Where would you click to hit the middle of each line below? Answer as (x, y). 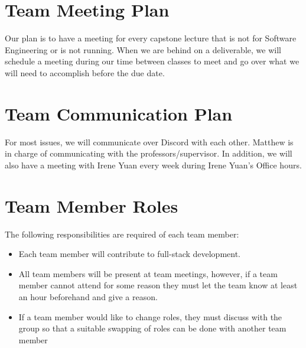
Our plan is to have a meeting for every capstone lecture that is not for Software (151, 38)
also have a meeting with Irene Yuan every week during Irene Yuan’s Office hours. (153, 165)
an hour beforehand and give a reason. (88, 296)
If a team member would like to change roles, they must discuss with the (150, 316)
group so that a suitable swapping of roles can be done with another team (152, 328)
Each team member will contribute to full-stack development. (130, 254)
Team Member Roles (92, 205)
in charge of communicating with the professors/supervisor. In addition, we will (149, 153)
